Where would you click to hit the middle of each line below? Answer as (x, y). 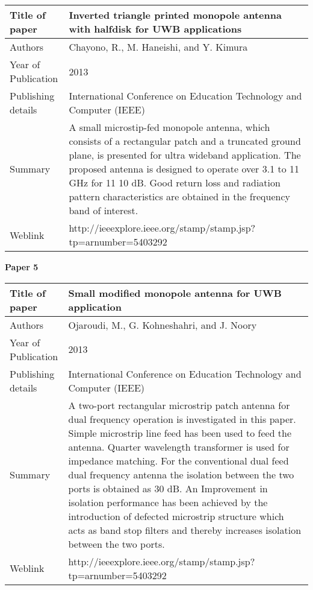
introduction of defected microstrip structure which (176, 516)
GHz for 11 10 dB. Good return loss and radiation (175, 182)
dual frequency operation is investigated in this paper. (182, 419)
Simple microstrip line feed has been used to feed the (180, 433)
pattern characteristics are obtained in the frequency (179, 196)
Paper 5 (22, 267)
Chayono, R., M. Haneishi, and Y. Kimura (158, 47)
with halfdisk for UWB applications (155, 29)
